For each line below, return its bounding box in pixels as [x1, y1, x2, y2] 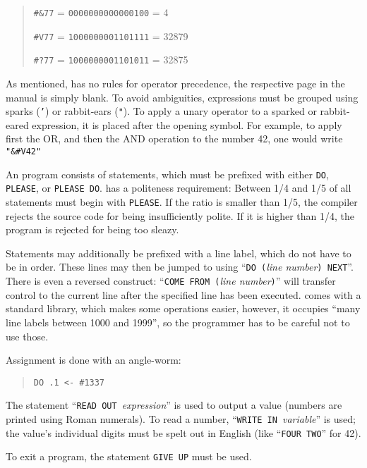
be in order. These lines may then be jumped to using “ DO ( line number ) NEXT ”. [6, 259, 354, 274]
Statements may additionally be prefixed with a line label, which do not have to [6, 245, 351, 260]
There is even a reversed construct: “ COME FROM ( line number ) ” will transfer [6, 273, 336, 288]
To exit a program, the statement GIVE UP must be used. [6, 449, 252, 464]
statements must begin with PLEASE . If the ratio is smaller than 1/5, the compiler [6, 194, 358, 209]
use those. [6, 328, 49, 343]
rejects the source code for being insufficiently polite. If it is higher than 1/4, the [6, 208, 354, 223]
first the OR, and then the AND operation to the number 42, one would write [6, 131, 343, 146]
